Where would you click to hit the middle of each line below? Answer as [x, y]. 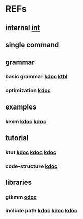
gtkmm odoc [21, 197]
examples [21, 107]
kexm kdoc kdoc [26, 121]
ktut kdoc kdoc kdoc [31, 152]
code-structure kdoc [31, 166]
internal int [23, 28]
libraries [18, 183]
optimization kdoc [28, 91]
